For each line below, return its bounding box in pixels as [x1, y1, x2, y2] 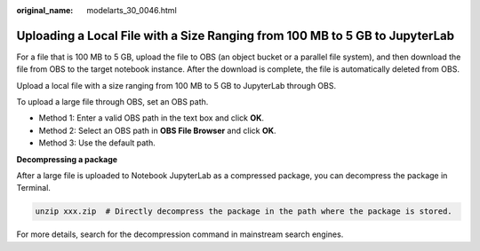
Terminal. [16, 183, 51, 193]
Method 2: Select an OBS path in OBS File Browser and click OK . [38, 125, 276, 136]
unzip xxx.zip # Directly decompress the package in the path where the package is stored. [35, 207, 452, 216]
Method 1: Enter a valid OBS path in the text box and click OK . [38, 113, 265, 123]
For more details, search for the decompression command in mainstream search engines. [16, 229, 344, 239]
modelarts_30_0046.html [86, 5, 177, 15]
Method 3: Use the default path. [38, 137, 156, 148]
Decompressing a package [16, 153, 118, 164]
